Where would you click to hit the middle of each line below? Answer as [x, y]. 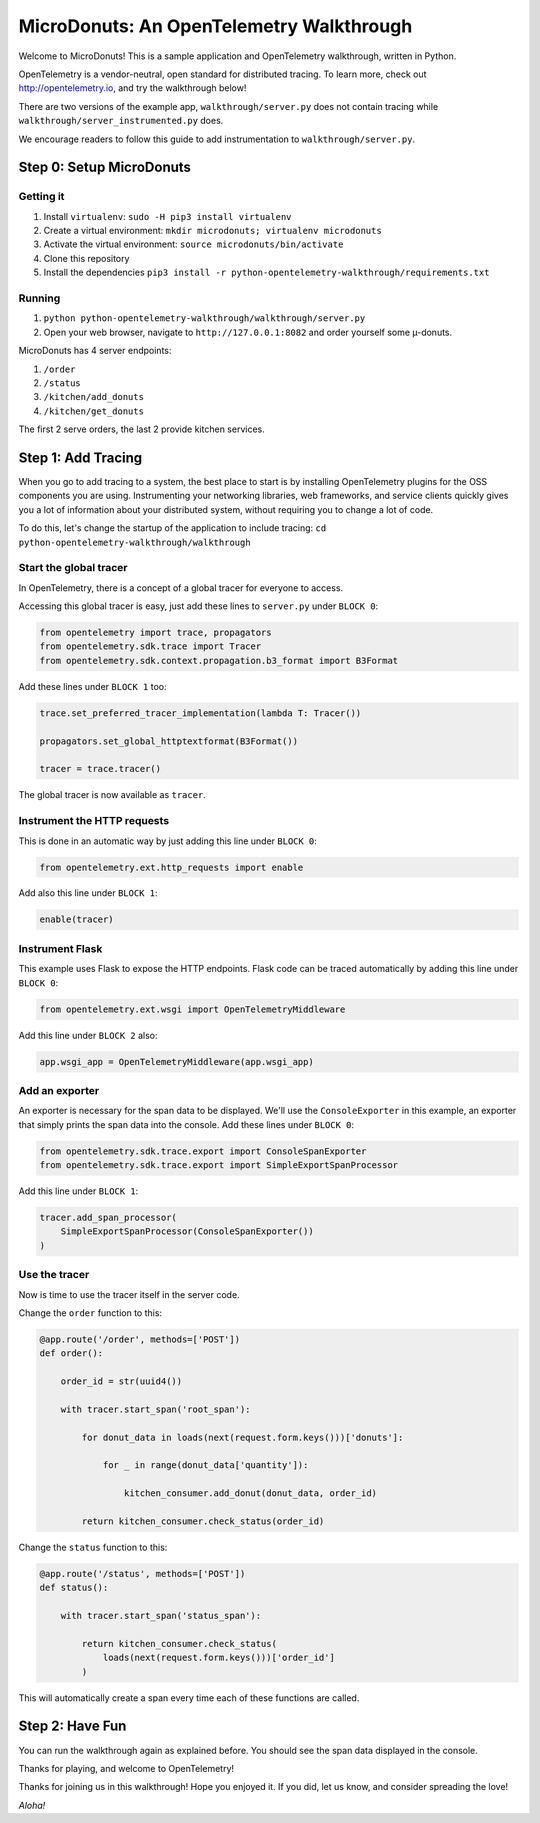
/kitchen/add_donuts [94, 397]
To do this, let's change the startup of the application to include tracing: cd [172, 528]
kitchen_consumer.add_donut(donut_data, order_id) [250, 1493]
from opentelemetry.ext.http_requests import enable [171, 867]
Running [39, 298]
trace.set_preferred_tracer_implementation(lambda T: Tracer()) [200, 713]
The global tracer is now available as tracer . [112, 795]
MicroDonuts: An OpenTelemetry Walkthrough [215, 26]
